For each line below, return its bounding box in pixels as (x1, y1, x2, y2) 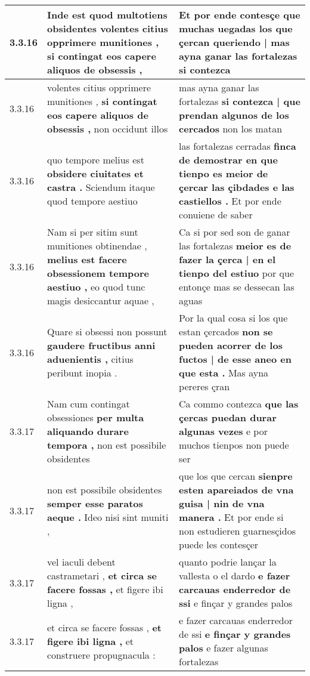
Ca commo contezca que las (179, 397, 299, 410)
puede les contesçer (179, 538, 259, 551)
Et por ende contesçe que (179, 8, 300, 21)
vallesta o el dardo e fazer (179, 569, 290, 582)
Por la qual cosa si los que (179, 311, 288, 325)
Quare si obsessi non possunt (47, 325, 168, 338)
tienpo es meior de (179, 166, 268, 180)
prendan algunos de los (179, 108, 289, 122)
